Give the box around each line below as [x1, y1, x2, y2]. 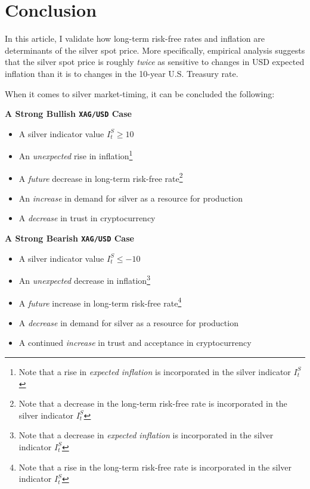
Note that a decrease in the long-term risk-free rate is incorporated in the [18, 397, 287, 410]
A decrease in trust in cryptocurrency [18, 212, 156, 224]
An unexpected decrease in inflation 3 [18, 273, 150, 286]
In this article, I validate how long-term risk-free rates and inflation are [5, 32, 265, 45]
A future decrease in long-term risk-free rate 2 [18, 170, 183, 184]
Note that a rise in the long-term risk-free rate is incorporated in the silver [18, 460, 292, 473]
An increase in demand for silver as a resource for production [18, 191, 243, 204]
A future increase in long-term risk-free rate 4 [18, 295, 182, 309]
